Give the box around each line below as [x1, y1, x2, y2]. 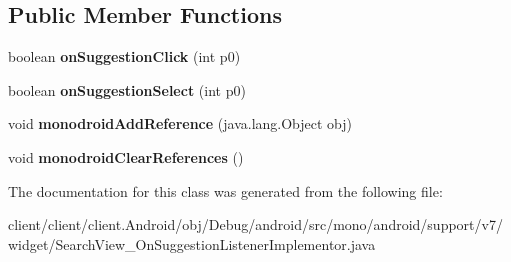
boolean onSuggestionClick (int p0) [8, 46, 241, 67]
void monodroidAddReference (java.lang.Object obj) [8, 113, 353, 134]
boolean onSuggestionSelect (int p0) [8, 79, 246, 100]
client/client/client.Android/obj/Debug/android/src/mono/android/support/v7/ [8, 214, 503, 235]
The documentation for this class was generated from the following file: [8, 180, 443, 201]
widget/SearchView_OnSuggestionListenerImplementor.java [8, 233, 376, 254]
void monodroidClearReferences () [8, 146, 244, 167]
